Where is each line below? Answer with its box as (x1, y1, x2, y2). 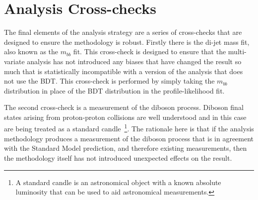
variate (4, 56, 25, 66)
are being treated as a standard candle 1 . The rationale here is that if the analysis (4, 122, 254, 134)
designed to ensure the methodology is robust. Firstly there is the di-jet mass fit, (4, 36, 250, 47)
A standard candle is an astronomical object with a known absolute (15, 177, 221, 187)
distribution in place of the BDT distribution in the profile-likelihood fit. (4, 85, 225, 96)
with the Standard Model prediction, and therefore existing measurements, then (4, 143, 247, 153)
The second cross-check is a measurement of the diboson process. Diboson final (4, 102, 244, 112)
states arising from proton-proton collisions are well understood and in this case (4, 111, 247, 122)
